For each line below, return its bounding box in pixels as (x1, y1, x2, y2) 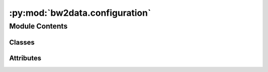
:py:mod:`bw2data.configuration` (9, 7, 151, 18)
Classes (9, 38, 35, 46)
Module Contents (9, 22, 68, 31)
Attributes (9, 54, 42, 62)
